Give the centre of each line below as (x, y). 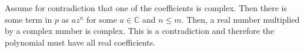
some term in (29, 19)
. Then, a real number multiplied (240, 19)
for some (102, 19)
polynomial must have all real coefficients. (80, 42)
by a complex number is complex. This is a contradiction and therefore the (140, 31)
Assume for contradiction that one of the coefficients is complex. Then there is (146, 8)
